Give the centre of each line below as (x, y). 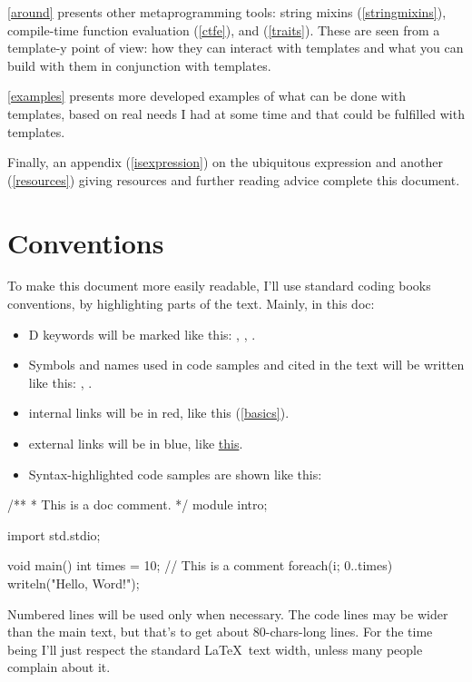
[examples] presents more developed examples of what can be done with (207, 96)
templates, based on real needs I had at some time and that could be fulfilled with (236, 113)
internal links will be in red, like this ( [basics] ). (159, 413)
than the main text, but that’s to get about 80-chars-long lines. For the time (220, 632)
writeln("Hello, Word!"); (74, 583)
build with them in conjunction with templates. (139, 65)
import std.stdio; (54, 534)
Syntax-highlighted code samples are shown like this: (175, 474)
